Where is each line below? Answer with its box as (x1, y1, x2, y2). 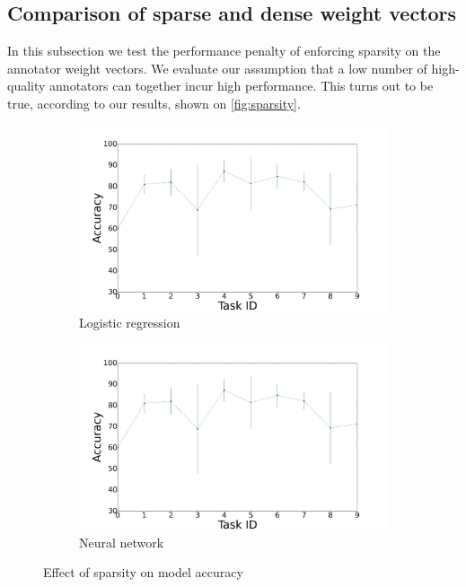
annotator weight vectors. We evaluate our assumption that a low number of (7, 58, 427, 77)
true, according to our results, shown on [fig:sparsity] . (7, 93, 301, 112)
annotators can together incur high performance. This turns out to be (49, 76, 434, 95)
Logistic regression (79, 313, 180, 332)
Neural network (79, 532, 164, 551)
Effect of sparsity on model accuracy (43, 563, 243, 582)
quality (7, 76, 46, 95)
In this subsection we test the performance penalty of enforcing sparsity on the (7, 41, 441, 60)
